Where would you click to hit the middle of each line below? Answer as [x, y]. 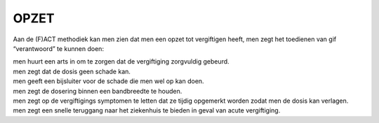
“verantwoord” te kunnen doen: [59, 48]
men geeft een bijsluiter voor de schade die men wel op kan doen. [108, 81]
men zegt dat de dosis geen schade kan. [72, 71]
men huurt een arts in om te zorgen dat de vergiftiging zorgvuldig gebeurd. [121, 61]
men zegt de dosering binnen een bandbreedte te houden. [98, 91]
